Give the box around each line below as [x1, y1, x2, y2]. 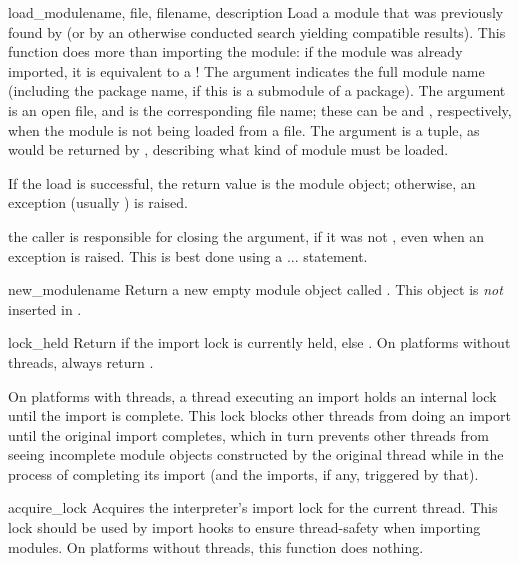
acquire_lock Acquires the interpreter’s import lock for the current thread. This [8, 497, 498, 518]
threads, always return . [8, 351, 154, 372]
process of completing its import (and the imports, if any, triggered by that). [8, 463, 479, 484]
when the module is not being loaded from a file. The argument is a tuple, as [8, 119, 480, 140]
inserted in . [8, 298, 82, 319]
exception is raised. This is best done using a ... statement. [8, 245, 368, 266]
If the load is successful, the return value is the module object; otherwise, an [8, 172, 476, 193]
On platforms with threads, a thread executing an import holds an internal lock [8, 385, 497, 406]
